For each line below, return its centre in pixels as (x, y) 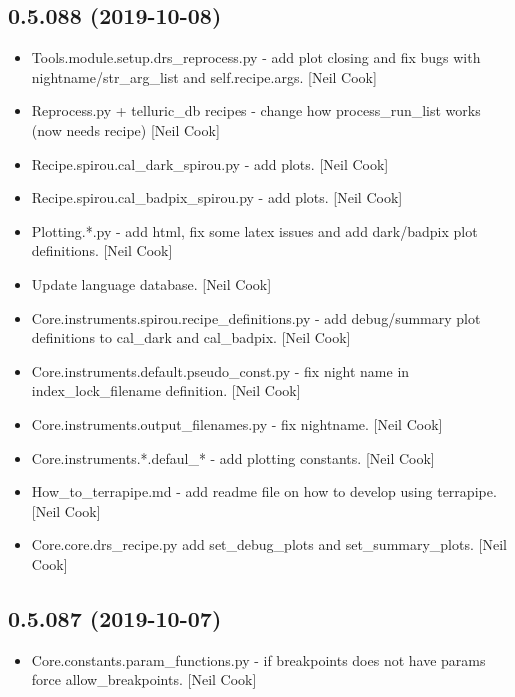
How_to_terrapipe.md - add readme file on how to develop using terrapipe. (264, 491)
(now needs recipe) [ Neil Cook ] (125, 129)
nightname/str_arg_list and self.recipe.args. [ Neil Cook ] (204, 76)
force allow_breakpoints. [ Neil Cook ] (144, 679)
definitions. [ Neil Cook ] (102, 250)
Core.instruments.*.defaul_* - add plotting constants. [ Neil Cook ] (233, 457)
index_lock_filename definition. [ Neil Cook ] (166, 390)
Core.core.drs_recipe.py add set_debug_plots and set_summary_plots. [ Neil (269, 544)
